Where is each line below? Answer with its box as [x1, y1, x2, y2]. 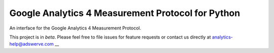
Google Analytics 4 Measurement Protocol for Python [9, 7, 241, 18]
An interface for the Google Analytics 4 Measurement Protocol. [9, 25, 142, 31]
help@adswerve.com [9, 41, 54, 47]
